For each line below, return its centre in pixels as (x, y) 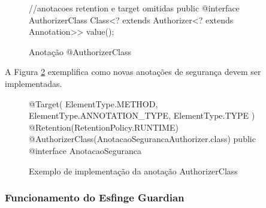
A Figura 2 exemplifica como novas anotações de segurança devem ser (133, 72)
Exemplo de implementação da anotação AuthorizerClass (133, 171)
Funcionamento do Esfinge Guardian (95, 198)
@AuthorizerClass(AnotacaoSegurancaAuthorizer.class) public (142, 139)
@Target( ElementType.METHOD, (93, 103)
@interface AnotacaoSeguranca (85, 150)
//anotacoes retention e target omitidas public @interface (134, 8)
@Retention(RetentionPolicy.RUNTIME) (104, 127)
